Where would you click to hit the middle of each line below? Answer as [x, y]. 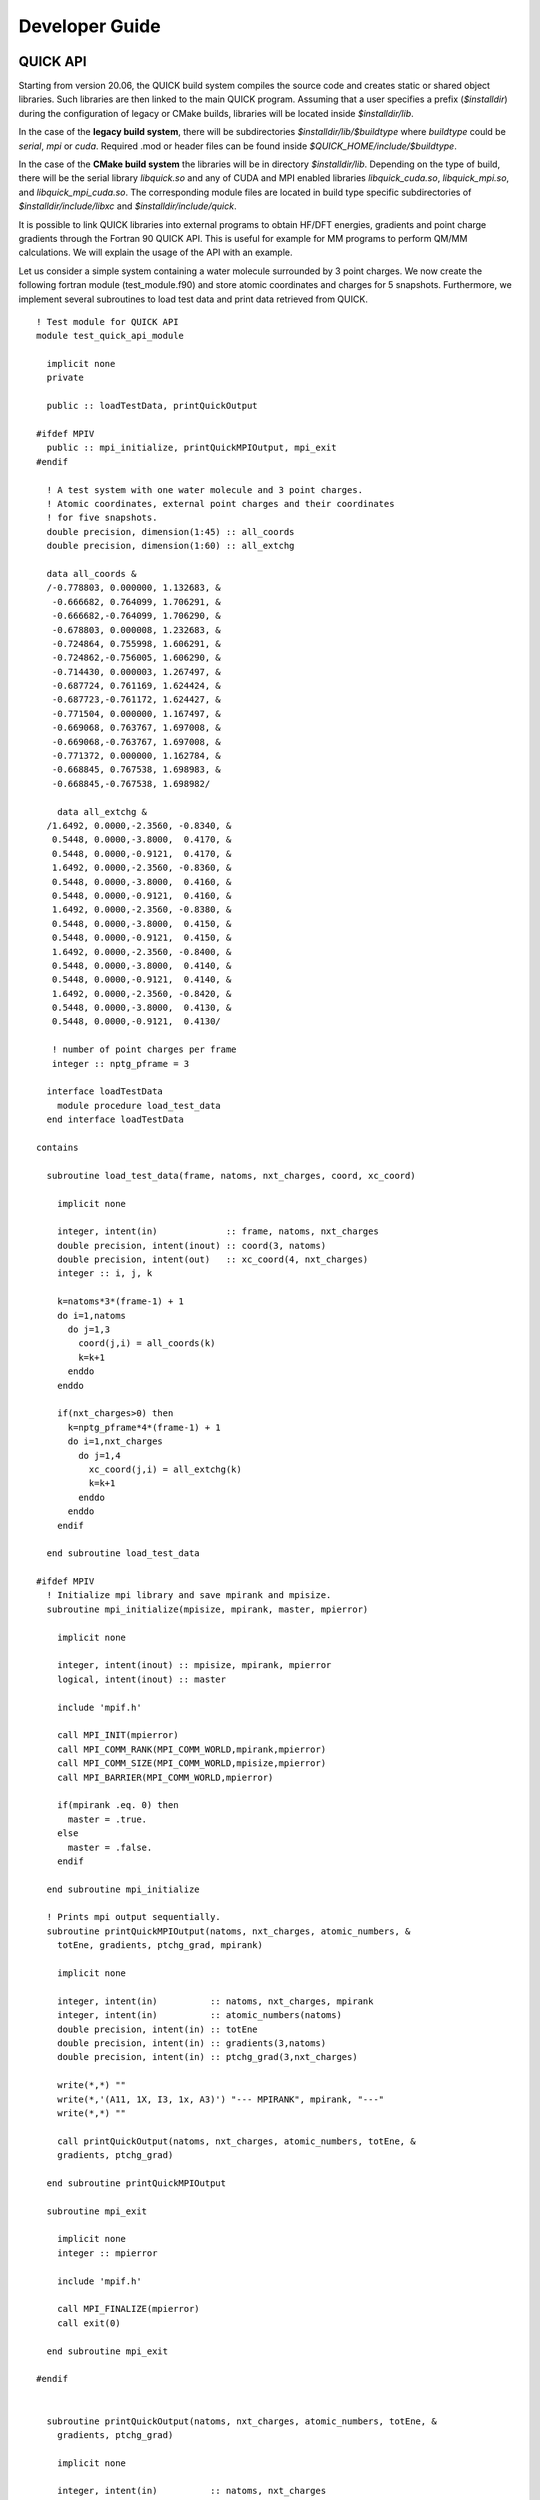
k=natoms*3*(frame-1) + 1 [120, 1301]
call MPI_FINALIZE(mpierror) [128, 2309]
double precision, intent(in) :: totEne [157, 2029]
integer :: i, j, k [104, 1273]
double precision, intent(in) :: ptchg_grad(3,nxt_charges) [207, 2057]
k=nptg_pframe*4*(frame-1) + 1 [144, 1427]
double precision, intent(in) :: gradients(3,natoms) [191, 2043]
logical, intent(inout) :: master [141, 1679]
